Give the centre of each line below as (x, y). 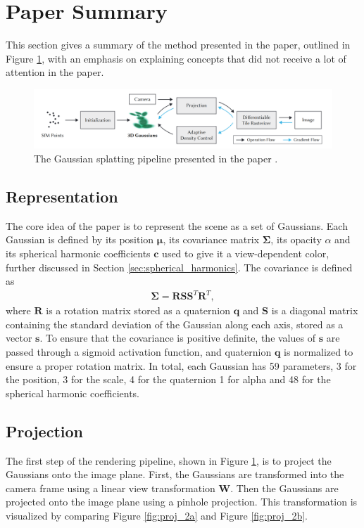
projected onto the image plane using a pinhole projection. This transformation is (182, 502)
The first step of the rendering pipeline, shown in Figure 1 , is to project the (169, 460)
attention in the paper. (55, 72)
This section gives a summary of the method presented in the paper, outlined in (178, 45)
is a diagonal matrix (315, 310)
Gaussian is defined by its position (80, 239)
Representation (62, 196)
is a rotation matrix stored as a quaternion (138, 310)
